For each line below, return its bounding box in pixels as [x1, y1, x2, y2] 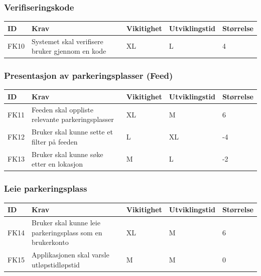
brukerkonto [32, 237, 69, 247]
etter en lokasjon [32, 159, 83, 169]
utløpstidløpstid [32, 259, 80, 269]
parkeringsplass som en [32, 227, 102, 237]
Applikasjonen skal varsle [32, 249, 109, 259]
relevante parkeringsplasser [32, 114, 114, 124]
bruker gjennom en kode [32, 46, 106, 56]
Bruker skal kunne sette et [32, 126, 113, 137]
